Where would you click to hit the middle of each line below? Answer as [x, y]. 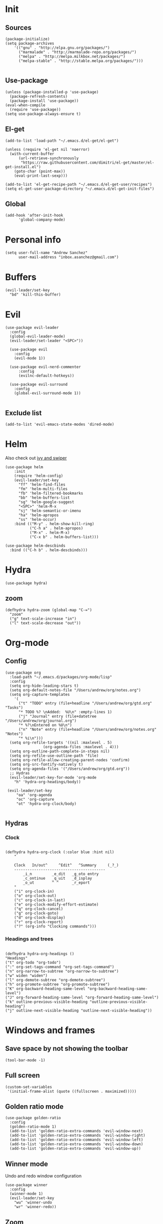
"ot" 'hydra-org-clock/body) [46, 804]
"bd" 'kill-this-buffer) [35, 295]
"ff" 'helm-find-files [42, 485]
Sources [18, 28]
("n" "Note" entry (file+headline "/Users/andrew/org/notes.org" [87, 729]
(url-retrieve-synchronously [48, 158]
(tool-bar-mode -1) [25, 1060]
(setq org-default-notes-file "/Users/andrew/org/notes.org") [75, 690]
